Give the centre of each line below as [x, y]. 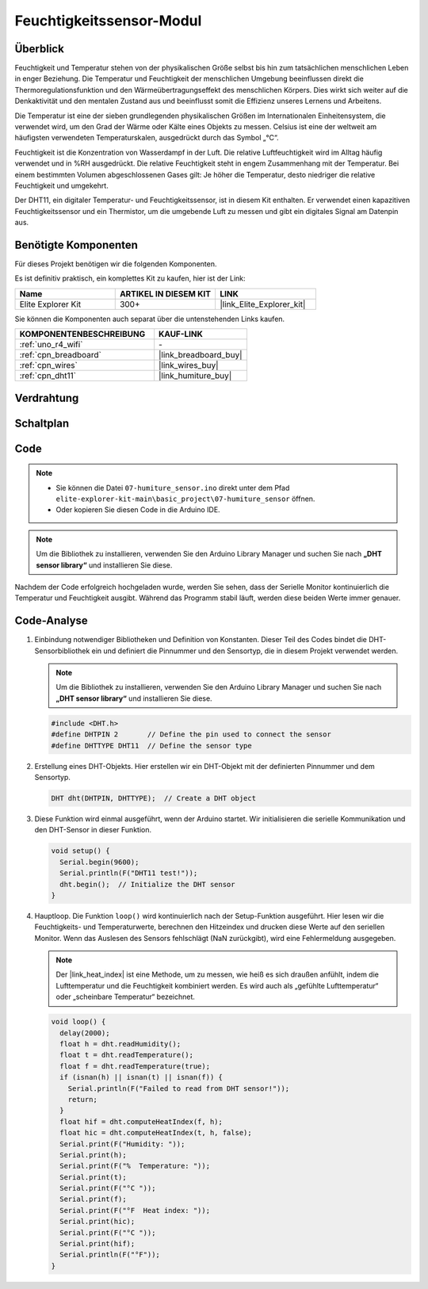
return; [83, 1099]
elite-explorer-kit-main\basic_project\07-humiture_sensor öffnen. [185, 499]
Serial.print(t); [93, 1177]
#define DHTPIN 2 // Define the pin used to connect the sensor [191, 734]
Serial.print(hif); [97, 1244]
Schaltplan [42, 423]
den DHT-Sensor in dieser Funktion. [93, 830]
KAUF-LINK [181, 335]
